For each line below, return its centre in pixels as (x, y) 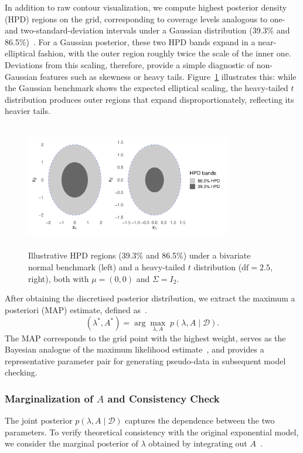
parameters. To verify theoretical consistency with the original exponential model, (152, 432)
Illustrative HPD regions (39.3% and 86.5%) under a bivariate (139, 255)
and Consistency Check (164, 398)
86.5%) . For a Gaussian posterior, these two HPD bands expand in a (130, 41)
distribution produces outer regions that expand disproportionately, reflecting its (149, 99)
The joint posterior (39, 420)
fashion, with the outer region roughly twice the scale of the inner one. (164, 53)
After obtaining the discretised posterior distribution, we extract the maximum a (150, 298)
